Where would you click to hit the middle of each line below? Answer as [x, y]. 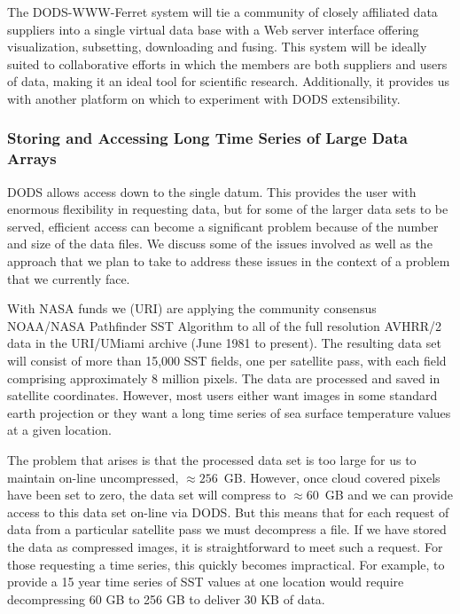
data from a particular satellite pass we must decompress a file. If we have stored [227, 529]
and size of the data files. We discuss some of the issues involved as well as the [220, 244]
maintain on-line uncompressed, [93, 477]
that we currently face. [69, 278]
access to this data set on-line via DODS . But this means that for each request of [228, 512]
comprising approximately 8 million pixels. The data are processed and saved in [224, 378]
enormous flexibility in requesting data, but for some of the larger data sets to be [228, 209]
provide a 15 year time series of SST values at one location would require [206, 582]
